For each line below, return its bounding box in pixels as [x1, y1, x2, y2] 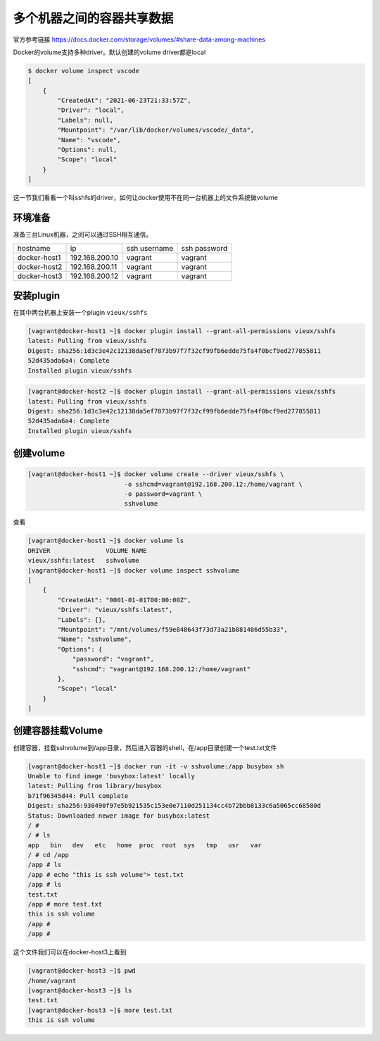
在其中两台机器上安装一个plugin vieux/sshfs [13, 308, 148, 317]
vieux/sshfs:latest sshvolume [27, 556, 140, 565]
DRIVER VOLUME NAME [27, 547, 147, 554]
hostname [17, 243, 51, 253]
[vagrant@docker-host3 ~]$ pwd [27, 967, 137, 975]
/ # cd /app [27, 851, 70, 859]
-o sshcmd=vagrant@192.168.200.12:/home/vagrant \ [124, 480, 303, 488]
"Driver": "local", [57, 106, 125, 114]
